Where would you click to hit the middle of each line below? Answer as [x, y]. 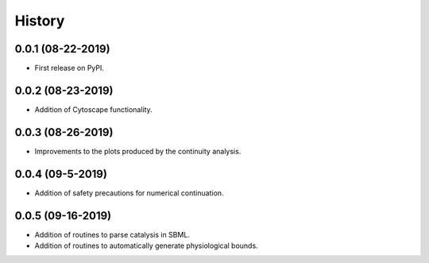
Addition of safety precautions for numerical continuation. [129, 193]
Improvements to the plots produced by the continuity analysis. [138, 151]
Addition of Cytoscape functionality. [93, 109]
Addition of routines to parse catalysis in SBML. [112, 234]
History [40, 21]
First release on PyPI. [70, 68]
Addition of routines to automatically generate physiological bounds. [146, 246]
